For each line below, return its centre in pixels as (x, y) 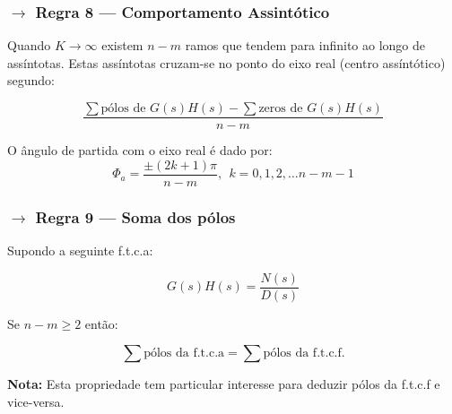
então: (101, 323)
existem (122, 45)
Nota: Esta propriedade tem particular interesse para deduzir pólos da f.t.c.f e (224, 384)
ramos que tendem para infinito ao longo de (305, 45)
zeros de (281, 108)
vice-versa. (36, 401)
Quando (29, 45)
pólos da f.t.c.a (184, 354)
